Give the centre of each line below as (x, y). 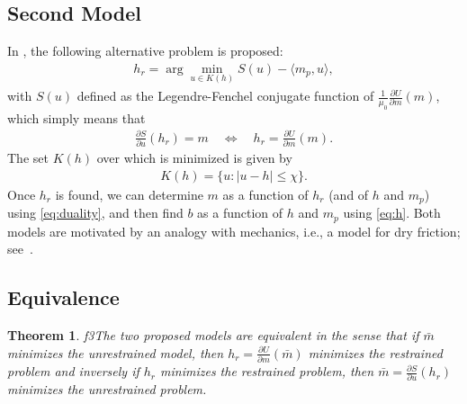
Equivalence (63, 297)
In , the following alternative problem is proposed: (145, 51)
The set (28, 158)
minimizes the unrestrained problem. (107, 389)
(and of (349, 194)
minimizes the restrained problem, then (267, 371)
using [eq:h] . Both (392, 213)
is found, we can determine (129, 194)
